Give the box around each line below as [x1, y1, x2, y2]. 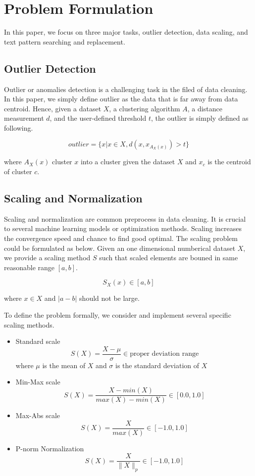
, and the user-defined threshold [50, 113, 147, 123]
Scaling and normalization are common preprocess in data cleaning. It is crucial [4, 213, 246, 224]
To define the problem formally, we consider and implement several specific [4, 310, 231, 320]
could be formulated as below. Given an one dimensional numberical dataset [4, 242, 236, 253]
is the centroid [207, 156, 251, 167]
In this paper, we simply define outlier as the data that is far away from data [4, 94, 238, 104]
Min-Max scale [15, 377, 60, 387]
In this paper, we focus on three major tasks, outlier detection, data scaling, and [4, 27, 248, 37]
